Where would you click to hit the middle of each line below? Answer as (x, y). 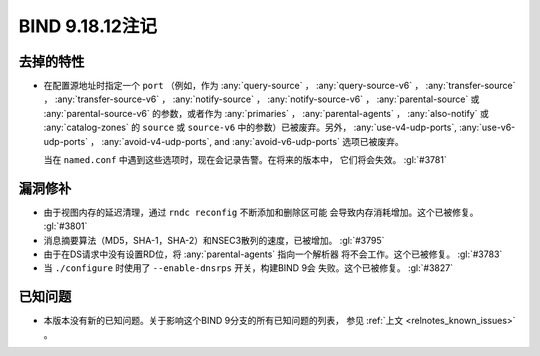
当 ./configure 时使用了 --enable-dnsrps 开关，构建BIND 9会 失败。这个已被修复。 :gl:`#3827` (248, 268)
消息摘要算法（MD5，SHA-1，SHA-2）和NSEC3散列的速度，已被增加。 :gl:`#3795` (214, 240)
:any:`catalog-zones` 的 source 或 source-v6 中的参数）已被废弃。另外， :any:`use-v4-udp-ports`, (250, 127)
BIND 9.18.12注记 (88, 26)
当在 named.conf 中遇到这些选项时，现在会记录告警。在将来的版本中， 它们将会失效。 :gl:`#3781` (245, 160)
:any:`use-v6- (487, 127)
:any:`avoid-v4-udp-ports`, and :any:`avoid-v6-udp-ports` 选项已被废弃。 (252, 141)
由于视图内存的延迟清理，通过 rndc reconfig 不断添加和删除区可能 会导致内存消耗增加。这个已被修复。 (261, 212)
